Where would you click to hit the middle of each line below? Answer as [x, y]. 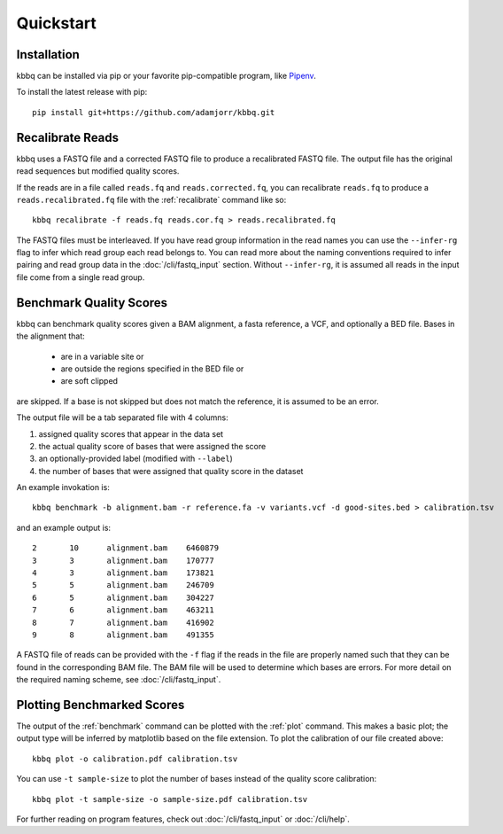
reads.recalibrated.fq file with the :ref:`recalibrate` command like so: [151, 199]
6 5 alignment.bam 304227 [123, 597]
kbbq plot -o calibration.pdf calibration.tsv [135, 759]
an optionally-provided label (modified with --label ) [136, 459]
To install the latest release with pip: [82, 92]
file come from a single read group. [81, 277]
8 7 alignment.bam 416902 [123, 622]
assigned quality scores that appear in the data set [131, 433]
